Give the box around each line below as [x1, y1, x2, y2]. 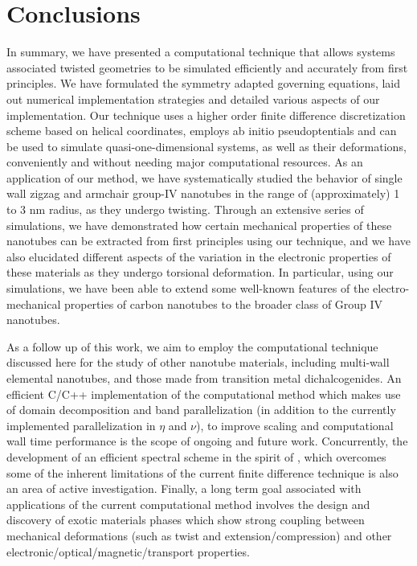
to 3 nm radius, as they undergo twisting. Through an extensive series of [6, 201, 364, 218]
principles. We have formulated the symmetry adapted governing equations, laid [6, 75, 401, 92]
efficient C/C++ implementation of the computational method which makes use [6, 385, 401, 402]
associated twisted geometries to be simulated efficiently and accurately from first [6, 59, 408, 76]
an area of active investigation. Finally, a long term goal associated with [6, 480, 362, 497]
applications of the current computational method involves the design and [6, 495, 370, 512]
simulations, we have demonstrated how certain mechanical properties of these [6, 216, 392, 233]
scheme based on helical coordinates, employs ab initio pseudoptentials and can [6, 122, 397, 139]
